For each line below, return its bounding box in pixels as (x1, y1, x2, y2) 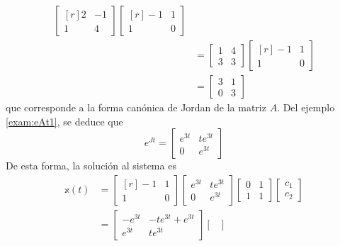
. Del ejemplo (277, 100, 335, 115)
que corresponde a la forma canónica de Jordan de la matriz (6, 100, 266, 115)
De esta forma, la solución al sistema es (6, 158, 176, 173)
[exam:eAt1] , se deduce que (6, 113, 123, 128)
